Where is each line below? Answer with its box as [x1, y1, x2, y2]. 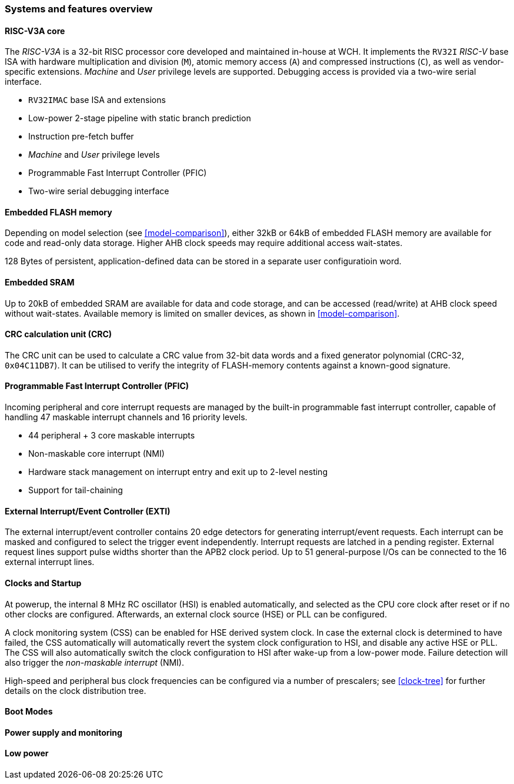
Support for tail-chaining [28, 485, 123, 496]
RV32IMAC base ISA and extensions [28, 95, 166, 105]
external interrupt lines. [5, 557, 95, 567]
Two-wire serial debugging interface [28, 186, 169, 197]
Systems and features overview [5, 3, 153, 15]
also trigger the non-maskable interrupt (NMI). [5, 657, 185, 667]
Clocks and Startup [5, 577, 82, 588]
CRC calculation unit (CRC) [5, 329, 112, 340]
